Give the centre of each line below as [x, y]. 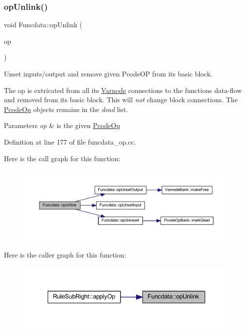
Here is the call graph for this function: [62, 158]
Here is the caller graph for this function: [65, 254]
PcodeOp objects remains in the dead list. [66, 109]
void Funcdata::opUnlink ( [43, 25]
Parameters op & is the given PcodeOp [62, 125]
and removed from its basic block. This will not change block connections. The [121, 100]
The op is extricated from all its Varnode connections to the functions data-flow [123, 90]
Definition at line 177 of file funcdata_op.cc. [70, 141]
